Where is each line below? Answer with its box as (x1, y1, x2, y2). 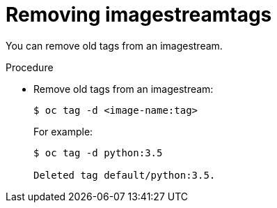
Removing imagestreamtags (6, 3, 272, 27)
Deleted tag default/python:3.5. (33, 169, 216, 181)
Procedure (6, 61, 54, 73)
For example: (33, 125, 93, 138)
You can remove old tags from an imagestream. (6, 39, 223, 52)
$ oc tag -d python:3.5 (33, 147, 163, 158)
